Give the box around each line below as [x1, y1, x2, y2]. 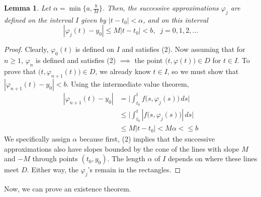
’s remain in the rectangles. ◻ [88, 164, 181, 175]
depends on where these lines [167, 153, 257, 164]
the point [134, 55, 163, 65]
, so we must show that [167, 65, 239, 76]
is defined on [75, 44, 115, 54]
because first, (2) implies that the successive [79, 134, 215, 144]
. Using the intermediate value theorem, [66, 78, 189, 89]
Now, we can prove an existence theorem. [4, 183, 131, 194]
